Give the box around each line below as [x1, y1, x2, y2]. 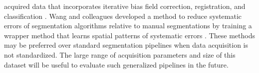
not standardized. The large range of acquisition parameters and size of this [4, 49, 236, 60]
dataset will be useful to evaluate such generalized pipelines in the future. [4, 59, 229, 70]
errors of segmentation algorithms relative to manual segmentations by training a [4, 20, 252, 31]
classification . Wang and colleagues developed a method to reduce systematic [4, 10, 242, 21]
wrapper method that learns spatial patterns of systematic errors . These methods [4, 30, 255, 40]
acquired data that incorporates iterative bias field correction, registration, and [4, 1, 246, 11]
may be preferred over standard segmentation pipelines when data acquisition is [4, 40, 249, 50]
